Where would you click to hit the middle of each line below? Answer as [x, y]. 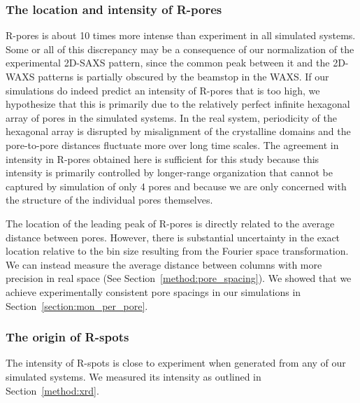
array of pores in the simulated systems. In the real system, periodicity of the [171, 117]
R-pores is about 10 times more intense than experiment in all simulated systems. [181, 35]
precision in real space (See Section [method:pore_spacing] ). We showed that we [179, 278]
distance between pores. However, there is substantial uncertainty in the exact [173, 237]
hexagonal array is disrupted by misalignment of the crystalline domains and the [178, 131]
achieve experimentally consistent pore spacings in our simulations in [153, 291]
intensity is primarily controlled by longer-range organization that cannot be [169, 172]
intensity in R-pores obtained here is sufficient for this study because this [163, 158]
